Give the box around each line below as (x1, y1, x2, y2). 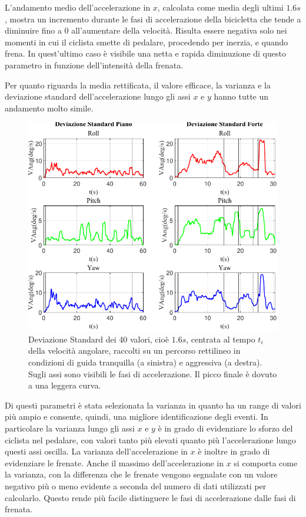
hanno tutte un (214, 90, 269, 103)
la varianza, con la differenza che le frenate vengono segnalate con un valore (5, 468, 278, 480)
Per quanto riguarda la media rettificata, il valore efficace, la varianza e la (5, 78, 271, 91)
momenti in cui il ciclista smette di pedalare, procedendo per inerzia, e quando (5, 35, 288, 48)
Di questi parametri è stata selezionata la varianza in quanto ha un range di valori (5, 399, 301, 411)
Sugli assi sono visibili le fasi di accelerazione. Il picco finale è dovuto (28, 367, 277, 380)
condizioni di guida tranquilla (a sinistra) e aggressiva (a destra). (28, 356, 262, 368)
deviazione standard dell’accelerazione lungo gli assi (5, 90, 191, 103)
